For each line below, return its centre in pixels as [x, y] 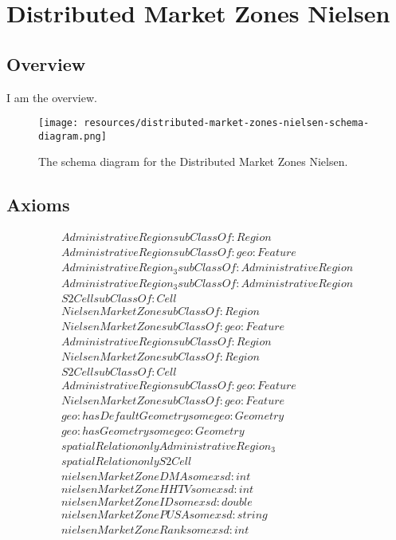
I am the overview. [52, 97]
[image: [59, 123]
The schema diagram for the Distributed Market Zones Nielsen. [193, 162]
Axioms [38, 205]
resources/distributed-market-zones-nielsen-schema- [227, 123]
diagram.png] [73, 136]
